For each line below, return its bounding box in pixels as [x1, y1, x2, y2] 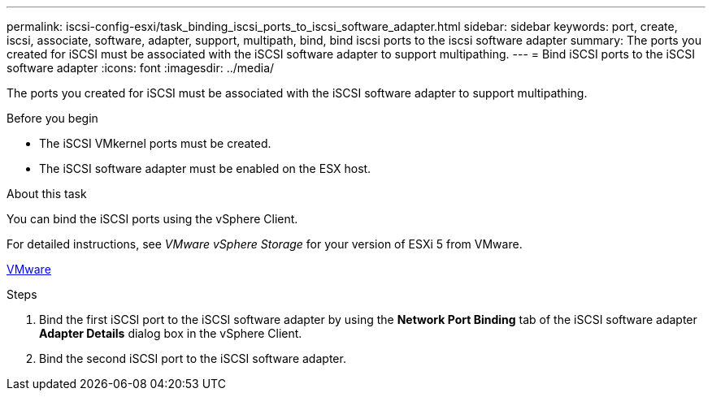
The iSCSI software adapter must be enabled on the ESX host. [39, 162, 371, 175]
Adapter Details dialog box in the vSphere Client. [39, 326, 302, 340]
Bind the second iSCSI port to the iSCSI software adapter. [39, 352, 346, 365]
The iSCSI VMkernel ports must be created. [39, 136, 271, 150]
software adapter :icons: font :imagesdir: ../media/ [7, 61, 275, 75]
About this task [7, 187, 87, 201]
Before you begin [7, 111, 98, 125]
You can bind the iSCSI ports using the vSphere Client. [7, 212, 298, 226]
